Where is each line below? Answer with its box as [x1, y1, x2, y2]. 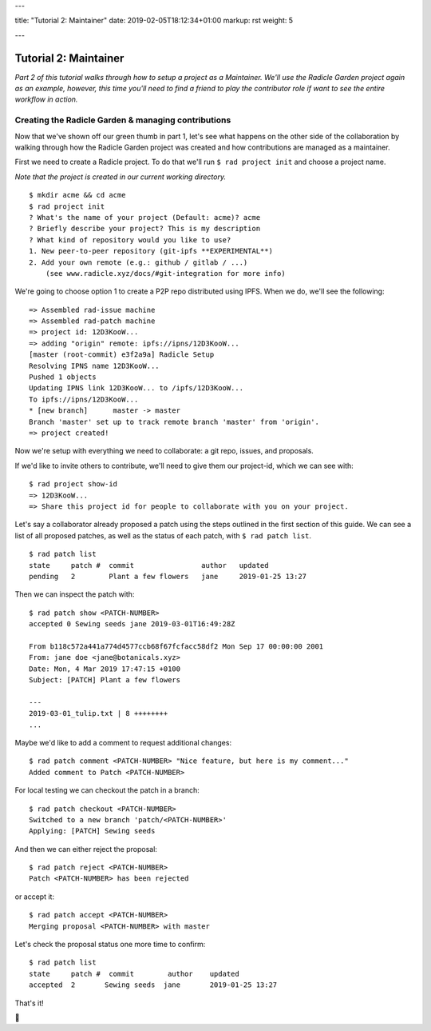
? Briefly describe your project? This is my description [29, 224, 261, 234]
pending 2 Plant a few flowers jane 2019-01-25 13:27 [29, 572, 307, 581]
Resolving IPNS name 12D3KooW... [29, 361, 160, 370]
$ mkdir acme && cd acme [29, 190, 126, 200]
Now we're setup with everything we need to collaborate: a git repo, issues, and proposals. [14, 446, 314, 456]
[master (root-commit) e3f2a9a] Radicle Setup [29, 350, 215, 359]
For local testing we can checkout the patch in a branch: [14, 785, 200, 795]
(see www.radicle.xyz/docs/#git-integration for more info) [45, 269, 287, 278]
